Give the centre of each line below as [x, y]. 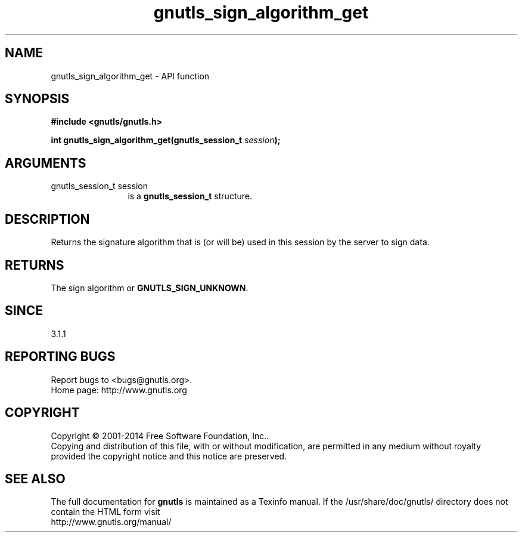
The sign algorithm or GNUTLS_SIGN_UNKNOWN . [150, 288]
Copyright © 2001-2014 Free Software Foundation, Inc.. [160, 436]
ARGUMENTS [46, 163]
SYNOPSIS [37, 99]
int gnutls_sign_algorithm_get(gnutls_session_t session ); [166, 140]
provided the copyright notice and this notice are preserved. [169, 456]
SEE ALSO [35, 479]
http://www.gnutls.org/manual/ [111, 522]
